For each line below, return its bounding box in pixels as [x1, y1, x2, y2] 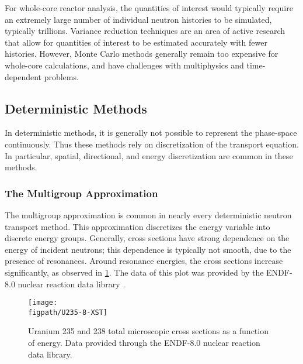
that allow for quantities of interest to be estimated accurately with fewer [5, 36, 267, 48]
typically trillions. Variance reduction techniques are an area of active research [5, 25, 285, 37]
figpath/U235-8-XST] [28, 308, 108, 317]
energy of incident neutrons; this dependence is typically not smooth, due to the [5, 243, 291, 255]
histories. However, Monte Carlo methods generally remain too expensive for [5, 47, 278, 60]
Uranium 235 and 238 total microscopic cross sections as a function [28, 325, 269, 337]
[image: [28, 298, 58, 307]
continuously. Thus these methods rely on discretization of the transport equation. [5, 138, 299, 150]
